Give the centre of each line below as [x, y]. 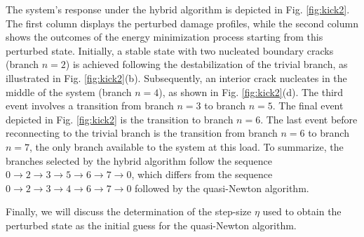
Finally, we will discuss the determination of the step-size [129, 211]
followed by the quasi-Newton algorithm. [222, 188]
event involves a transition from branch [90, 106]
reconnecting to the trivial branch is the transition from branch [142, 133]
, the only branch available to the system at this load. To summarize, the [187, 146]
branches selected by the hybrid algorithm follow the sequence [139, 160]
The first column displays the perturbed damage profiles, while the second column [182, 23]
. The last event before [309, 119]
